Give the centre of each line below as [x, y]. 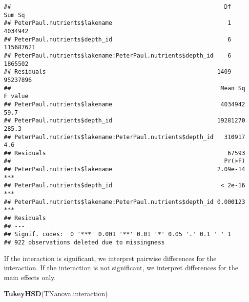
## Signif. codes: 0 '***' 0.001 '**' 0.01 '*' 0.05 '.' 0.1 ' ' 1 [118, 234]
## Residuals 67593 [124, 153]
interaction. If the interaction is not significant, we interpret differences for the [121, 268]
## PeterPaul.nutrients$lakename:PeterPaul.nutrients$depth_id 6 [118, 55]
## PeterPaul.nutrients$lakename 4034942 [124, 104]
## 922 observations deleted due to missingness [84, 243]
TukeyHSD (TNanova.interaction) [56, 293]
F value [16, 96]
